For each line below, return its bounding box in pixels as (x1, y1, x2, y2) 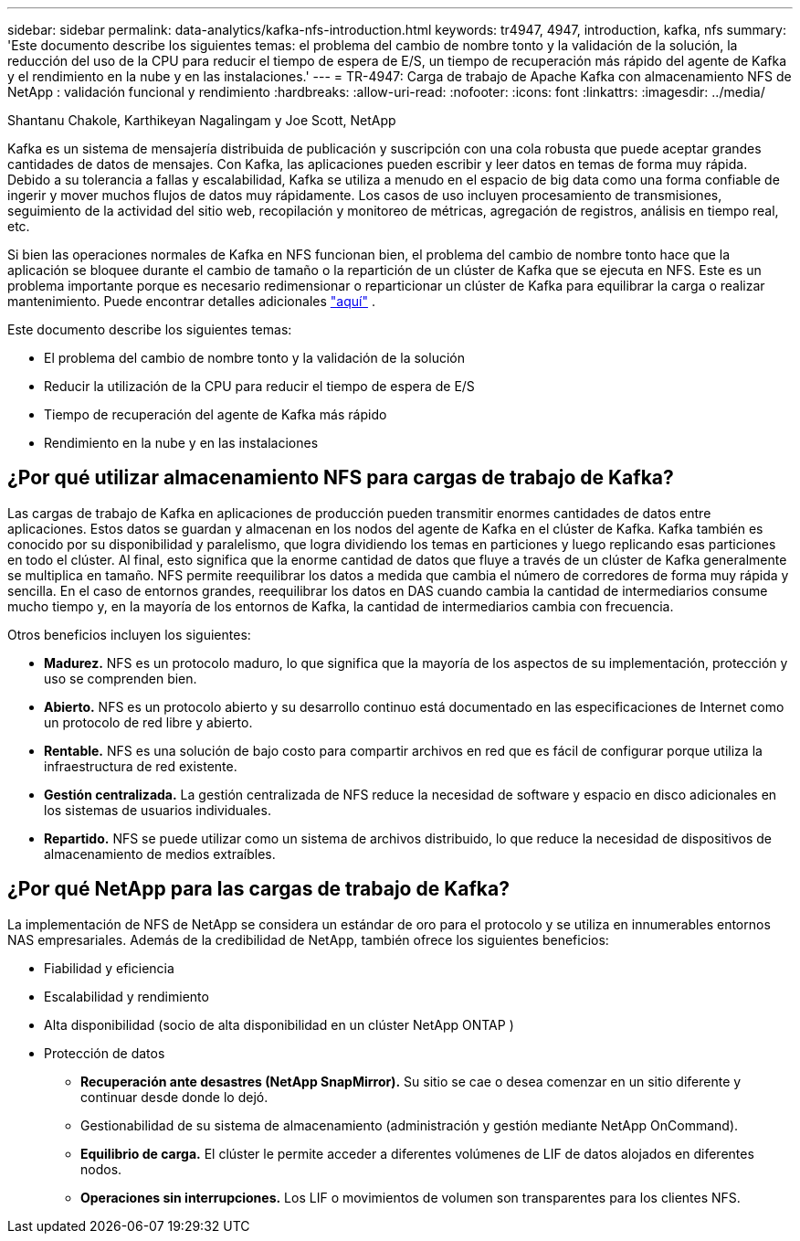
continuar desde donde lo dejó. (80, 1088, 268, 1105)
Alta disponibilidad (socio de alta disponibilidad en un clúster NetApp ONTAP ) (44, 1016, 514, 1033)
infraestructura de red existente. (44, 758, 237, 774)
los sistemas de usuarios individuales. (44, 801, 271, 818)
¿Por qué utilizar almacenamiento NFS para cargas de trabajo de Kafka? (7, 466, 674, 490)
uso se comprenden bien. (44, 670, 197, 686)
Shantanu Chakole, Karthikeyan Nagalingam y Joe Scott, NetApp (7, 112, 396, 128)
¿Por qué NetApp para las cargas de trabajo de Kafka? (7, 877, 510, 901)
